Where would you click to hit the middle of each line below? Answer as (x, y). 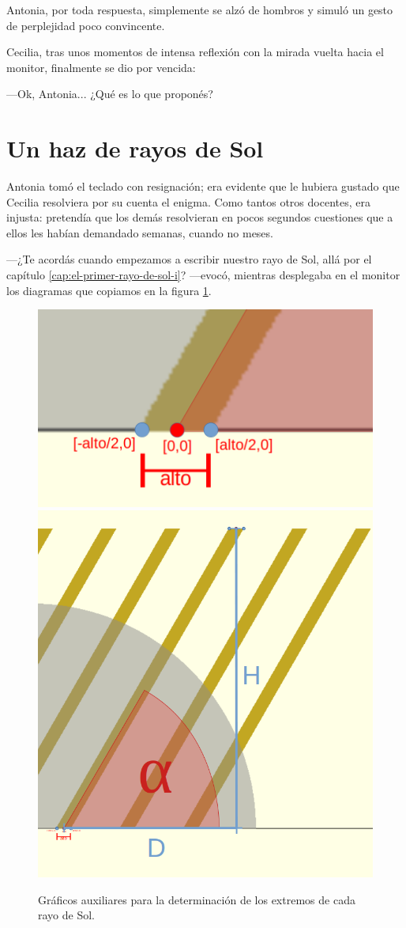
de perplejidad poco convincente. (86, 25)
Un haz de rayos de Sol (135, 148)
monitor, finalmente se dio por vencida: (101, 67)
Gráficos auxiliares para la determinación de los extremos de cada (197, 899)
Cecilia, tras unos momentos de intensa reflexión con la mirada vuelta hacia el (195, 52)
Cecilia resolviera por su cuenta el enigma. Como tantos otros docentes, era (188, 201)
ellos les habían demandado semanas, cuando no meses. (140, 232)
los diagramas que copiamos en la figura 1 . (109, 290)
